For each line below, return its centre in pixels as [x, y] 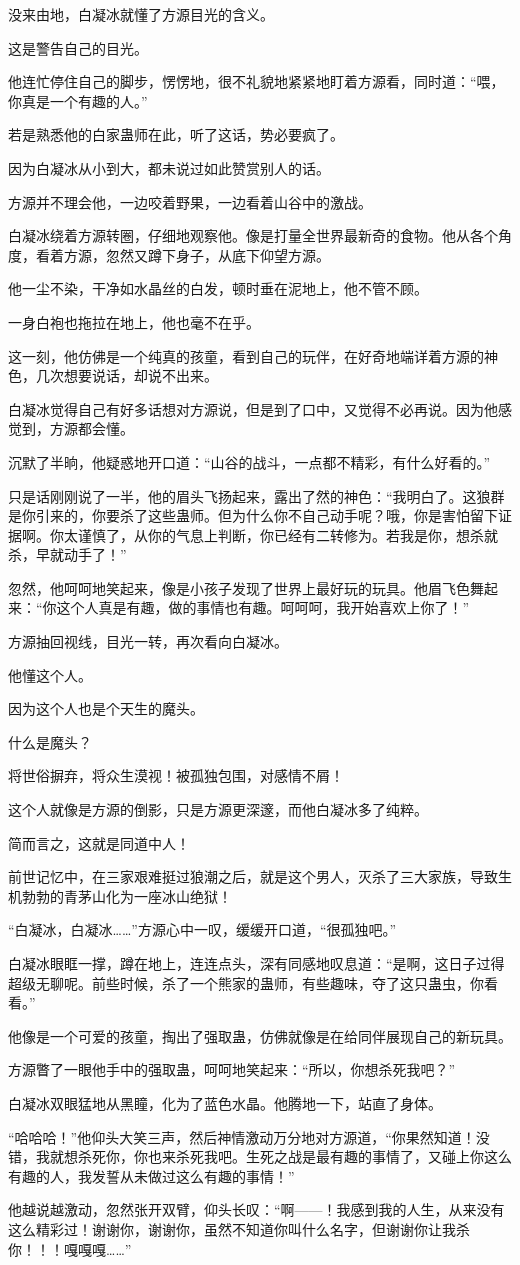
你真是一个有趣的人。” [78, 100]
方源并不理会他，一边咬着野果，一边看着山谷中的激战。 [190, 201]
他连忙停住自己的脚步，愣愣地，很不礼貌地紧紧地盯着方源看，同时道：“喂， [256, 81]
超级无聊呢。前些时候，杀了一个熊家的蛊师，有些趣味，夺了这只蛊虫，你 [246, 982]
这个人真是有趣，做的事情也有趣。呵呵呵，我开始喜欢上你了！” [263, 607]
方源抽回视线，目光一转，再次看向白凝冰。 [148, 641]
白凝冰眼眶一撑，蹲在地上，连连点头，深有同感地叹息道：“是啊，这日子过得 [256, 963]
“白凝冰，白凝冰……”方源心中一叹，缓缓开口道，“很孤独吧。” [202, 929]
